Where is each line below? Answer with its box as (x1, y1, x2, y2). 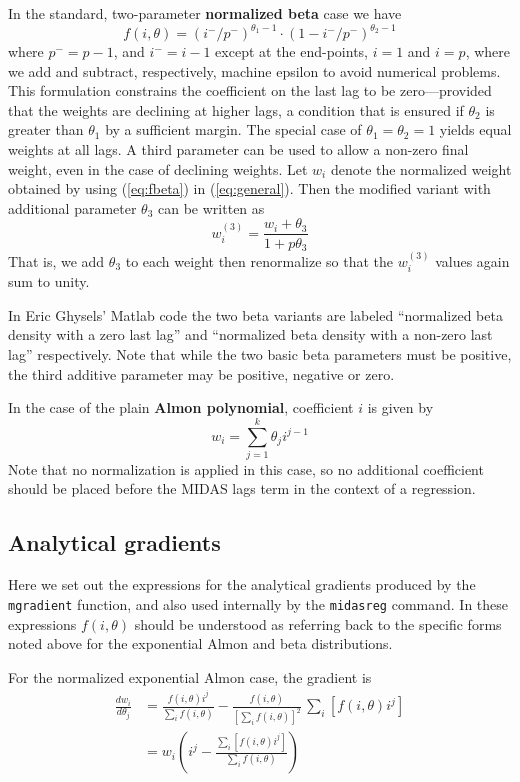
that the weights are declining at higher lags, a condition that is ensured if (8, 99, 464, 120)
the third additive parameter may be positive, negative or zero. (8, 363, 395, 384)
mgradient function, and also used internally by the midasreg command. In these (8, 593, 509, 614)
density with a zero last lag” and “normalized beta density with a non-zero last (8, 324, 493, 345)
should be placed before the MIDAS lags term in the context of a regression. (8, 478, 476, 499)
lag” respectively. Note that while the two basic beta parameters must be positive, (8, 343, 512, 364)
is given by (367, 397, 434, 418)
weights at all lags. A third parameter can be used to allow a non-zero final (8, 139, 469, 160)
